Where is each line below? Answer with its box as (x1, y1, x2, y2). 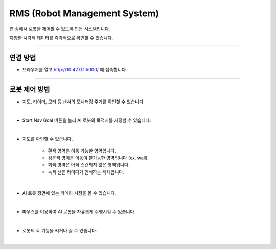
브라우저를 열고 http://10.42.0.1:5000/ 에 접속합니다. (22, 66, 127, 72)
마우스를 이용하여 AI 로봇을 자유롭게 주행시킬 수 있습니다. (22, 209, 136, 215)
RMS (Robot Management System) (9, 8, 159, 19)
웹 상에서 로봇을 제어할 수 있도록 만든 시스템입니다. (9, 26, 110, 32)
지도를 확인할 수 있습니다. (22, 136, 73, 142)
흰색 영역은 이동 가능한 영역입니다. (48, 147, 116, 154)
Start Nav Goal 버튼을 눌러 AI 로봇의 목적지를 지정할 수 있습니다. (22, 117, 151, 123)
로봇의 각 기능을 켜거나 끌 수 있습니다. (22, 228, 97, 234)
